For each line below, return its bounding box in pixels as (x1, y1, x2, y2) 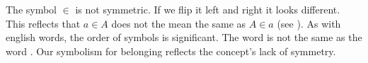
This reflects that (6, 16, 81, 30)
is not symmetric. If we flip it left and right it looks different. (75, 2, 340, 16)
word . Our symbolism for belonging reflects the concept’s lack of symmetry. (6, 43, 336, 58)
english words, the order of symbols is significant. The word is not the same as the (6, 30, 362, 45)
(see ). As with (277, 16, 341, 30)
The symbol (6, 2, 57, 16)
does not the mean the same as (111, 16, 246, 30)
